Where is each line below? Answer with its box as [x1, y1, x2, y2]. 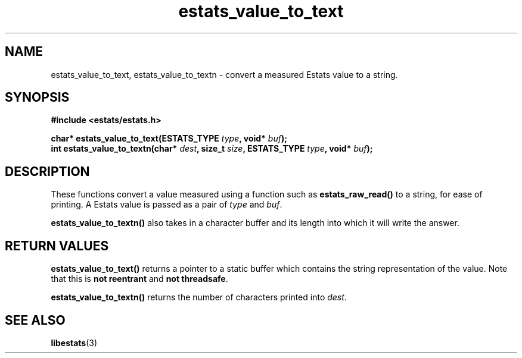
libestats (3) [51, 337, 98, 348]
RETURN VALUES [5, 238, 109, 253]
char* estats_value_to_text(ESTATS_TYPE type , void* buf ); [51, 133, 288, 144]
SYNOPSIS [5, 90, 70, 105]
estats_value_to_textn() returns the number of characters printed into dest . [51, 292, 347, 303]
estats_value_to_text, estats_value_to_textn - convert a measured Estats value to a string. [51, 69, 398, 80]
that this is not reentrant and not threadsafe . [51, 274, 228, 284]
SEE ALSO [5, 312, 66, 328]
